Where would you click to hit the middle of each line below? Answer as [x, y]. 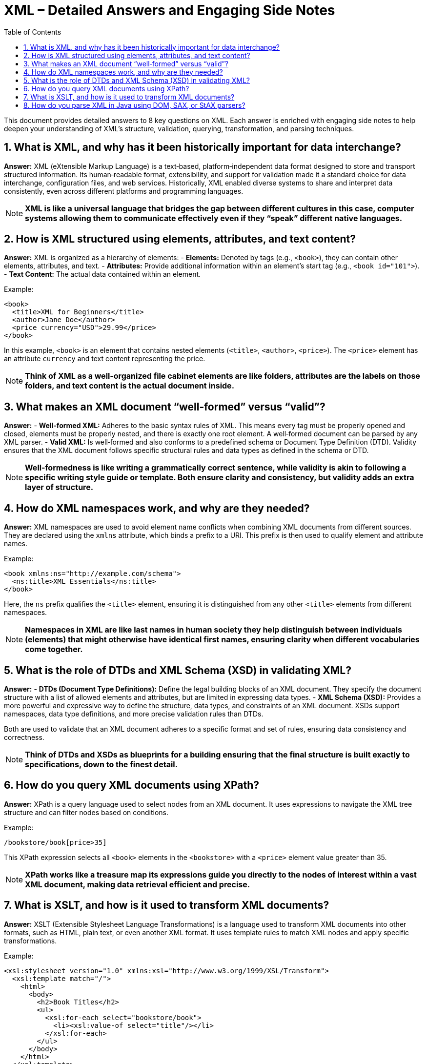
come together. [54, 649]
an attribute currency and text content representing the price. [105, 359]
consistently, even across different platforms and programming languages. [124, 191]
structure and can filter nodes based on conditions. [86, 812]
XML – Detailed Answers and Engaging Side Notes [170, 10]
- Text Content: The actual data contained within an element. [102, 274]
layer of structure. [59, 487]
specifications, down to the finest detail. [101, 764]
